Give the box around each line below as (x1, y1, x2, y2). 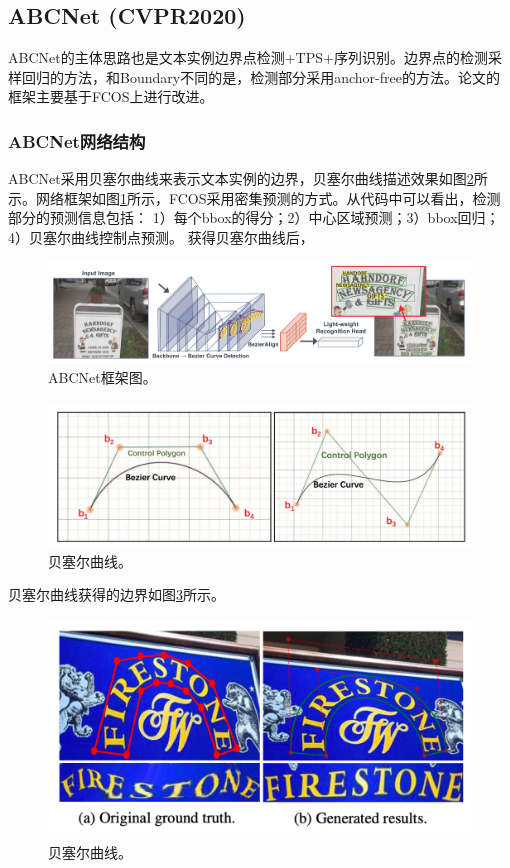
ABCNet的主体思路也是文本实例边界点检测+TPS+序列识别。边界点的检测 (8, 47, 488, 68)
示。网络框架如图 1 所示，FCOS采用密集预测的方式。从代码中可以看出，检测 (8, 187, 501, 208)
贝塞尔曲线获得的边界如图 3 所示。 (8, 584, 225, 605)
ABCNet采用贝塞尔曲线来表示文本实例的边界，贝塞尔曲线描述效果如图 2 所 (8, 168, 488, 189)
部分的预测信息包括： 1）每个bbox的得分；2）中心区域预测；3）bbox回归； (8, 207, 500, 228)
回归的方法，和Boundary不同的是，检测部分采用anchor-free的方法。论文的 (21, 66, 500, 87)
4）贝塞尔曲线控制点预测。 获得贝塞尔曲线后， (8, 226, 314, 247)
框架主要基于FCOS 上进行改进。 (8, 86, 214, 107)
